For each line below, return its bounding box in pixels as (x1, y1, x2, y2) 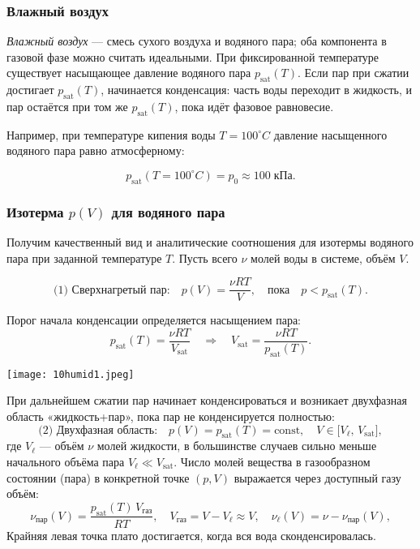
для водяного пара (111, 201, 225, 221)
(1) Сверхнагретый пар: (54, 284, 170, 296)
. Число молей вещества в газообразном (174, 452, 371, 470)
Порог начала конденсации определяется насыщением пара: (6, 311, 302, 328)
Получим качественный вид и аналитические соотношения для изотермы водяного (6, 234, 414, 250)
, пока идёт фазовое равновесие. (174, 98, 334, 114)
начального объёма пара (6, 452, 125, 470)
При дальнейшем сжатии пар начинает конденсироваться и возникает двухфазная (6, 392, 407, 409)
